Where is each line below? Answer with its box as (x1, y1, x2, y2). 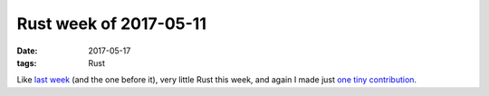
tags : (16, 57, 37, 68)
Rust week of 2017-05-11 (16, 14, 207, 34)
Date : (16, 45, 38, 56)
